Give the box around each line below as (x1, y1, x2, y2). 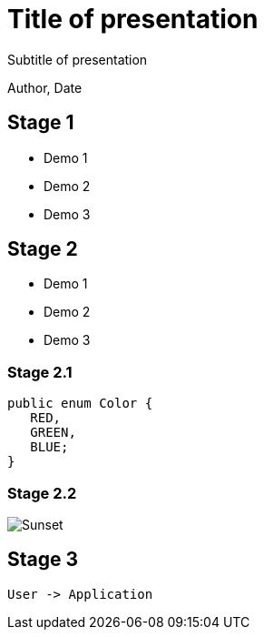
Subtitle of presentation (7, 51, 148, 67)
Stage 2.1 (7, 362, 73, 381)
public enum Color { (7, 396, 153, 411)
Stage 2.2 (7, 483, 77, 502)
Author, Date (7, 79, 83, 96)
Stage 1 (7, 111, 74, 135)
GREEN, (30, 425, 76, 440)
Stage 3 (7, 548, 79, 571)
